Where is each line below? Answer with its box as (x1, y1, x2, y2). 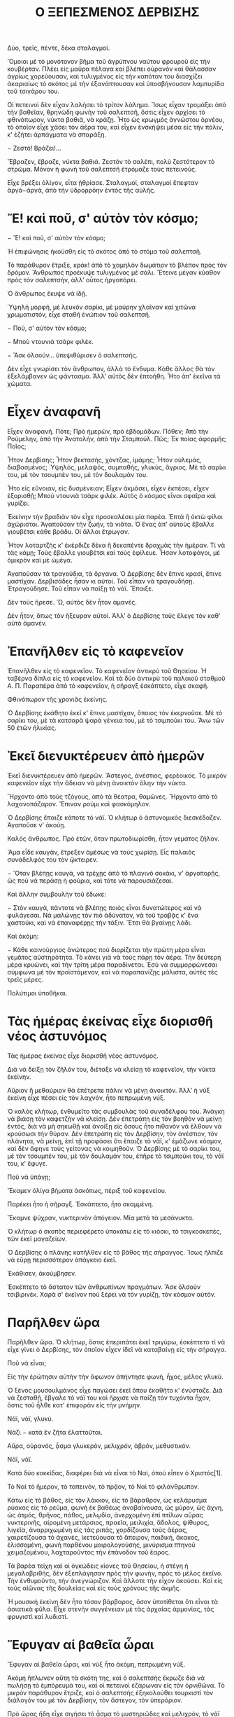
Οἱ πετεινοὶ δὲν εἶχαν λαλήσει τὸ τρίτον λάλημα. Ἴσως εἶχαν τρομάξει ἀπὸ (7, 101, 227, 109)
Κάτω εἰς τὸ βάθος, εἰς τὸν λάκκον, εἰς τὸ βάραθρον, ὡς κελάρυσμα (7, 1496, 207, 1504)
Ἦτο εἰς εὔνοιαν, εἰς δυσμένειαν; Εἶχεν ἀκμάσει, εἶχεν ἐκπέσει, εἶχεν (7, 484, 210, 492)
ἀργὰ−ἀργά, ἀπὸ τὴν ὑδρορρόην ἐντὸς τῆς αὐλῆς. (7, 186, 156, 195)
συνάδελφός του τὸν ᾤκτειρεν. (7, 855, 98, 864)
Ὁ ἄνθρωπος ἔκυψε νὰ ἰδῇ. (7, 289, 87, 298)
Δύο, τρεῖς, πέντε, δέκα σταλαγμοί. (7, 43, 110, 53)
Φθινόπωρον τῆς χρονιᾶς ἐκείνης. (7, 695, 108, 703)
